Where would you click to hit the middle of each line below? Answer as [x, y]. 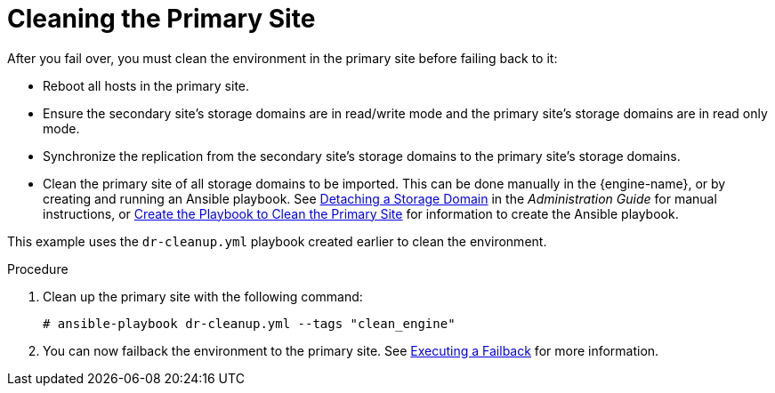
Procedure [38, 269]
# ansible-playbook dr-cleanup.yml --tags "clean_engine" [249, 323]
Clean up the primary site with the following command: [203, 296]
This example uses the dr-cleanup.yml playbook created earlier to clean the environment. [277, 241]
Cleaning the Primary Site [161, 19]
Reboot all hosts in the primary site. [146, 85]
